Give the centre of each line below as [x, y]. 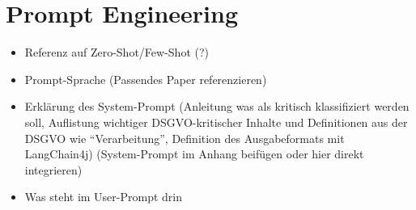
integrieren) [53, 169]
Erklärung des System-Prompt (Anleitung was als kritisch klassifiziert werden [217, 106]
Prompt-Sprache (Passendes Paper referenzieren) [146, 79]
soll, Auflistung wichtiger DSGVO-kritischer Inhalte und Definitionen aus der [216, 122]
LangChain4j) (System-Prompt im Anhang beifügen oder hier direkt [194, 154]
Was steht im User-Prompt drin [104, 197]
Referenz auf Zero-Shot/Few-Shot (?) [117, 52]
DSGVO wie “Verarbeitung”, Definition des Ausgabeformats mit [185, 138]
